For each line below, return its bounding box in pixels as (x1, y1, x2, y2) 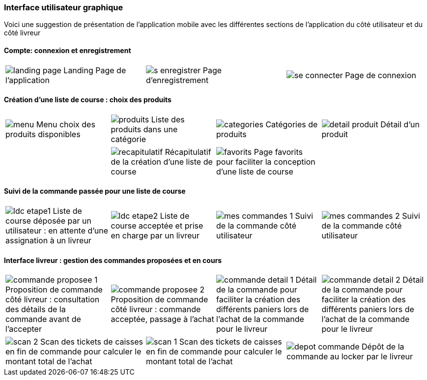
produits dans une (111, 124, 178, 134)
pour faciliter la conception (216, 156, 315, 167)
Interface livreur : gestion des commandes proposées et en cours (4, 256, 222, 264)
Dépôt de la (362, 342, 404, 352)
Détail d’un (380, 119, 420, 129)
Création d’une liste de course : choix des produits (4, 95, 171, 104)
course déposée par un (5, 216, 91, 226)
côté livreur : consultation (5, 294, 100, 305)
